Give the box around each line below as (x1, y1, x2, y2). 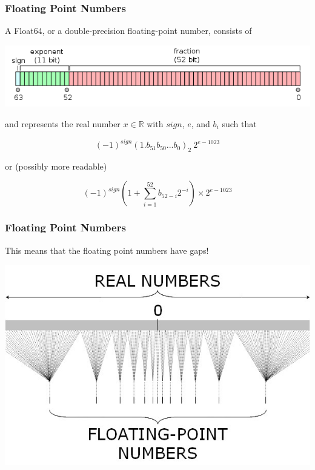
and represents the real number (5, 117, 121, 130)
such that (222, 117, 257, 130)
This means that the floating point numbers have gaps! (5, 243, 209, 256)
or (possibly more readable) (5, 159, 107, 172)
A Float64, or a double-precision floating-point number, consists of (5, 24, 252, 37)
